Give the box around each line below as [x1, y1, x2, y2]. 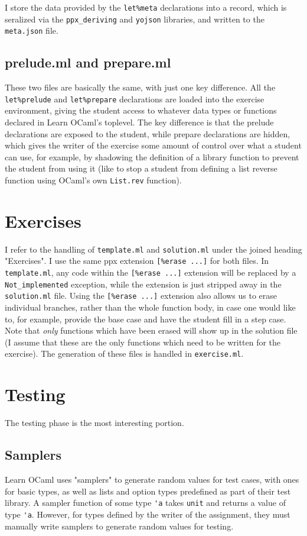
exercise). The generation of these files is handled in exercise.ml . [5, 347, 244, 360]
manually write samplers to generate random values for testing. [5, 519, 234, 532]
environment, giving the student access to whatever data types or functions [5, 104, 277, 117]
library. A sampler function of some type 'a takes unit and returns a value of [5, 496, 286, 509]
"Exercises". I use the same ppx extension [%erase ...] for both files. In [5, 254, 269, 267]
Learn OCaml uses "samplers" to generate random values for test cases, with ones [5, 473, 299, 485]
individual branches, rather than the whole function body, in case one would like [5, 301, 296, 314]
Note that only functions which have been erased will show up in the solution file [5, 324, 298, 337]
